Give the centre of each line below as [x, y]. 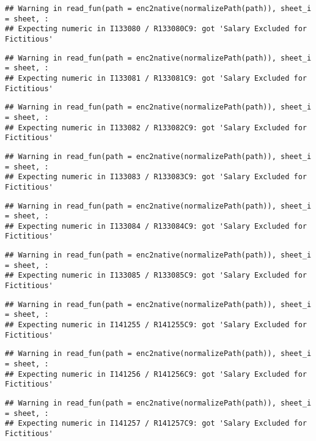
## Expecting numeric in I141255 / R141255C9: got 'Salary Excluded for [156, 325]
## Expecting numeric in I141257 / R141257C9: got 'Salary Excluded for [156, 424]
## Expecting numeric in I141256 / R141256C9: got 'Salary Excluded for [156, 374]
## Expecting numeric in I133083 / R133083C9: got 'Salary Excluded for [156, 177]
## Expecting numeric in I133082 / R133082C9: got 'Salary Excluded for [156, 128]
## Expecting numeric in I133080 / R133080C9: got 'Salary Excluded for [156, 29]
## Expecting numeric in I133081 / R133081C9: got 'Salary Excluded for [156, 78]
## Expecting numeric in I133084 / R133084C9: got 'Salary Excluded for [156, 226]
